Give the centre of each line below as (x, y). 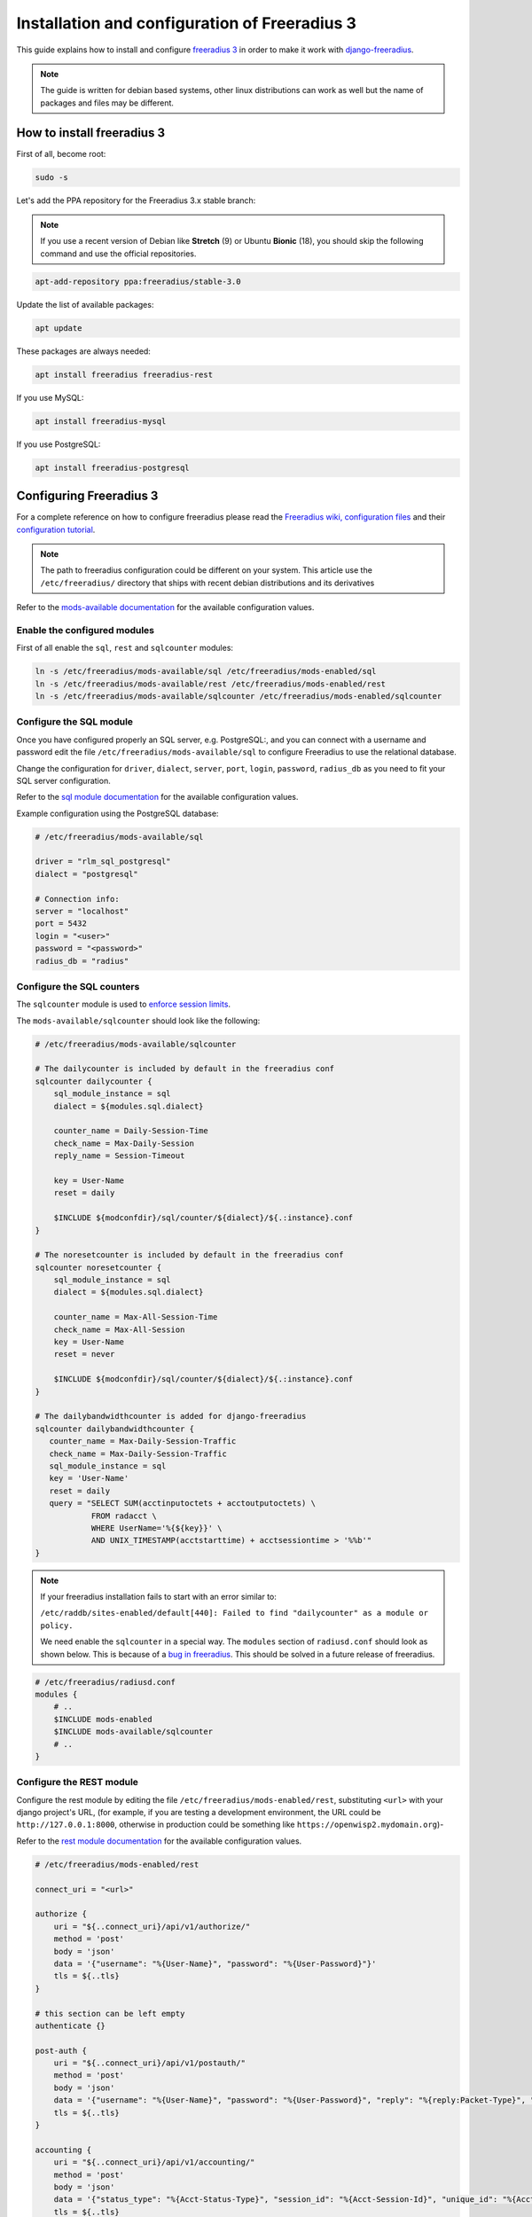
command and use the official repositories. (118, 254)
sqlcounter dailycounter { (94, 1081)
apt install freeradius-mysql (101, 421)
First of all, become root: (61, 153)
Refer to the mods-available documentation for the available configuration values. (165, 607)
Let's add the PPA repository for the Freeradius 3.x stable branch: (136, 200)
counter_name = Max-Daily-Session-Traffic (143, 1441)
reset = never (84, 1354)
